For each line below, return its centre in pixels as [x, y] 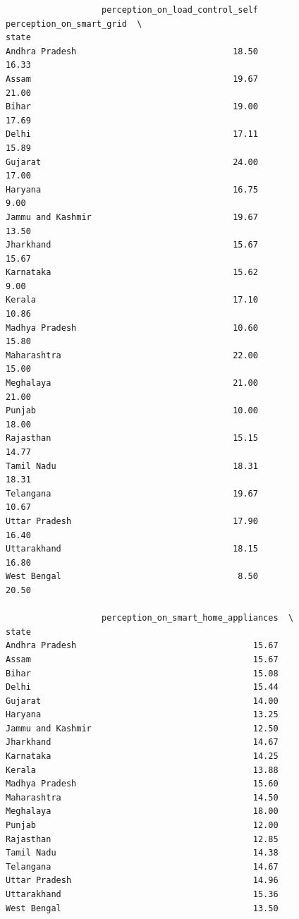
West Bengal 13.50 [142, 908]
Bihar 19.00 [132, 107]
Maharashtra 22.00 [132, 355]
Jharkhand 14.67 [142, 742]
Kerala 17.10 [132, 300]
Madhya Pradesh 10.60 [132, 328]
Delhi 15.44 [142, 687]
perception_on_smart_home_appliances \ [198, 618]
